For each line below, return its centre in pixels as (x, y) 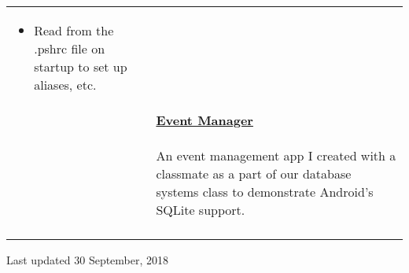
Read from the (74, 30)
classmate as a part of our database (254, 173)
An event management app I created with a (276, 155)
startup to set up (81, 66)
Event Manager (204, 120)
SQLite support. (201, 210)
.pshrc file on (70, 48)
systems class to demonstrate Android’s (265, 192)
